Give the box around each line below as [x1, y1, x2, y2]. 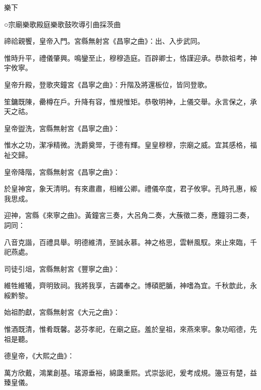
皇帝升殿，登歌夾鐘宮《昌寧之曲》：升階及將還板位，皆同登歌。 [4, 79, 211, 89]
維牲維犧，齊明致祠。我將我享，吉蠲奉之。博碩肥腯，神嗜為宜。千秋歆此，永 [4, 280, 257, 291]
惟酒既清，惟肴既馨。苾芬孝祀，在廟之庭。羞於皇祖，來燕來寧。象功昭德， [4, 324, 250, 334]
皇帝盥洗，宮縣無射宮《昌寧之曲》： [4, 122, 120, 133]
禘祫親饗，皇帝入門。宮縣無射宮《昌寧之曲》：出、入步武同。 [4, 36, 204, 46]
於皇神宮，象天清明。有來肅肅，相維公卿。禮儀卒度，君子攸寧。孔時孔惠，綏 [4, 183, 257, 194]
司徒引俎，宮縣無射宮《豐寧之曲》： [4, 263, 120, 274]
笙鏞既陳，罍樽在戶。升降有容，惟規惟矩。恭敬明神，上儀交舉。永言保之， [4, 96, 250, 106]
